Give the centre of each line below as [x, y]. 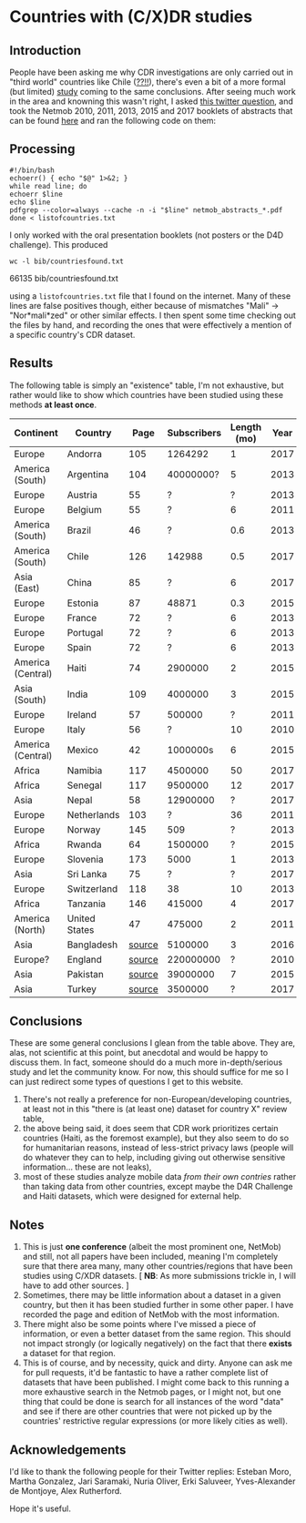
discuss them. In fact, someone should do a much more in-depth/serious [146, 1062]
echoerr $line [36, 194]
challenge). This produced [59, 244]
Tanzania [87, 904]
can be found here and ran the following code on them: [113, 121]
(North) [30, 929]
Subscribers [194, 433]
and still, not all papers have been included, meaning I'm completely [150, 1257]
